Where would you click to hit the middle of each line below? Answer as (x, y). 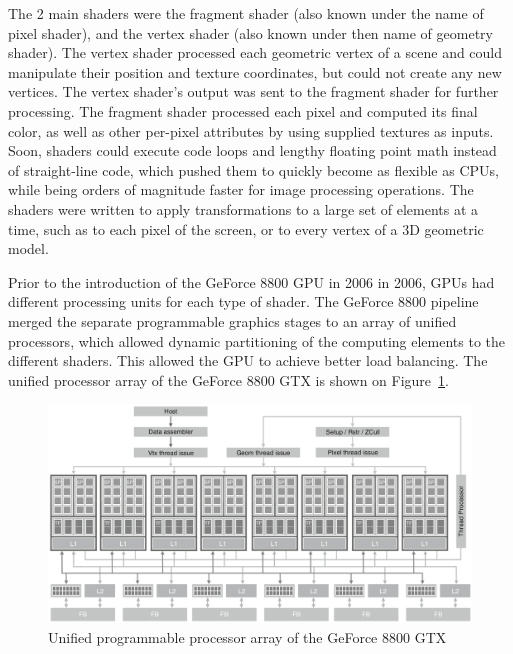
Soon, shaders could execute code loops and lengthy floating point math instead (252, 150)
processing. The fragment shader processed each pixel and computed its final (243, 110)
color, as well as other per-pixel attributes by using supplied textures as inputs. (251, 130)
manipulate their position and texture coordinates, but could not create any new (255, 71)
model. (28, 248)
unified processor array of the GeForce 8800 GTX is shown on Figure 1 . (228, 379)
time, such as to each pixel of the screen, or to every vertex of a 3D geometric (246, 228)
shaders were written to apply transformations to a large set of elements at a (243, 208)
